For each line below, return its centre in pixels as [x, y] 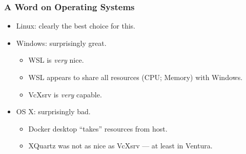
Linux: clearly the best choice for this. [76, 26]
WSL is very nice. [56, 60]
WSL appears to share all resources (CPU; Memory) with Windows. [136, 77]
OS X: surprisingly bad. [53, 111]
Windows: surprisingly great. [61, 43]
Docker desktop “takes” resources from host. [98, 128]
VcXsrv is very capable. [65, 94]
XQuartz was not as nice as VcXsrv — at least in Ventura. [120, 146]
